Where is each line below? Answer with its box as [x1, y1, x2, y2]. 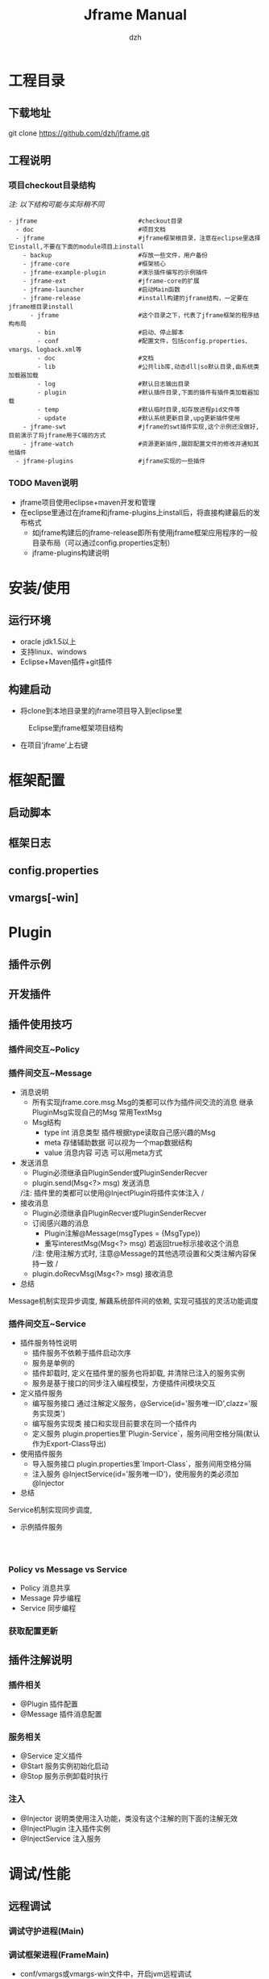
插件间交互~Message [8, 1067, 93, 1078]
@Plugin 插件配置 [19, 1699, 79, 1709]
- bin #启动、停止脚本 [37, 328, 184, 337]
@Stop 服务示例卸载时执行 [19, 1772, 109, 1781]
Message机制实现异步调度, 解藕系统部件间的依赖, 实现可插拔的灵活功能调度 [8, 1295, 259, 1305]
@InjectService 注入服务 [19, 1834, 101, 1843]
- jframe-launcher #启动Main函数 [23, 286, 181, 294]
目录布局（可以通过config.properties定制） [31, 538, 175, 547]
